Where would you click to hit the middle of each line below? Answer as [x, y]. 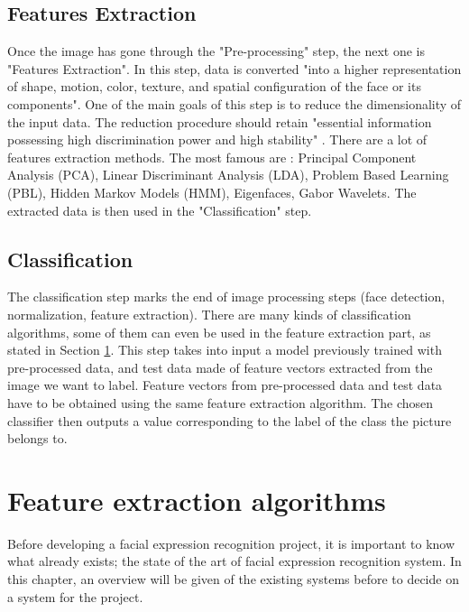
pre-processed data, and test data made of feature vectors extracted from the [220, 367]
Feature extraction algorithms [197, 500]
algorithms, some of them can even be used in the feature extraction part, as [219, 332]
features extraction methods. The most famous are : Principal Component [212, 157]
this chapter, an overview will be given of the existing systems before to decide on [233, 579]
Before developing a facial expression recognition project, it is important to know [231, 543]
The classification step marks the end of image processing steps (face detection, [226, 297]
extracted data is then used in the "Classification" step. [160, 210]
